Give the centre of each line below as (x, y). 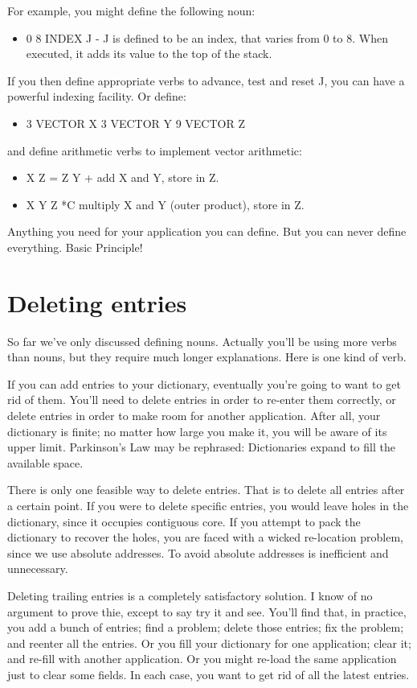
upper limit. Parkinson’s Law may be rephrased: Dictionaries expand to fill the (201, 447)
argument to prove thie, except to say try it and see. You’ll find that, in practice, (207, 611)
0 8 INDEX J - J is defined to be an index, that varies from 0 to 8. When (207, 37)
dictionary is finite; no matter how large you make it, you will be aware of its (197, 431)
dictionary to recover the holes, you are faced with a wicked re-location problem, (206, 537)
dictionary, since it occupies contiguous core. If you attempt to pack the (184, 521)
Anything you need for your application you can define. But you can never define (207, 231)
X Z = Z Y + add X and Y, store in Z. (123, 177)
